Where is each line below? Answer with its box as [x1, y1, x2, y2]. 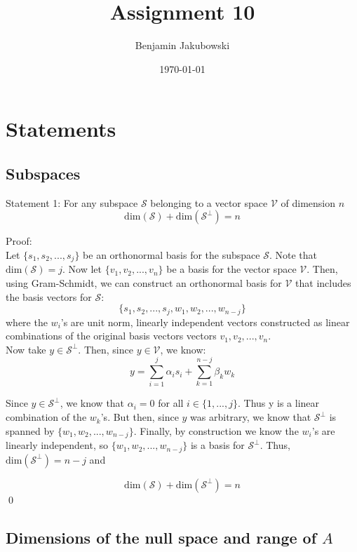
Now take [6, 342, 46, 356]
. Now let [62, 262, 102, 276]
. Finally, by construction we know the [133, 423, 299, 438]
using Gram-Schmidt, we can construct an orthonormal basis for [6, 275, 282, 290]
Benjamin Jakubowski [135, 38, 230, 53]
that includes [295, 275, 351, 290]
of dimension [281, 195, 335, 210]
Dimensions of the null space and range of [6, 526, 317, 548]
